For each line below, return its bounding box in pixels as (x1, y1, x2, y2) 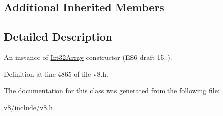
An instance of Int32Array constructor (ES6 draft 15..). (4, 52, 172, 62)
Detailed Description (4, 29, 112, 44)
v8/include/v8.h (4, 102, 53, 112)
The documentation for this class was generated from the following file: (4, 85, 220, 96)
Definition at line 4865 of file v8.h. (4, 68, 108, 79)
